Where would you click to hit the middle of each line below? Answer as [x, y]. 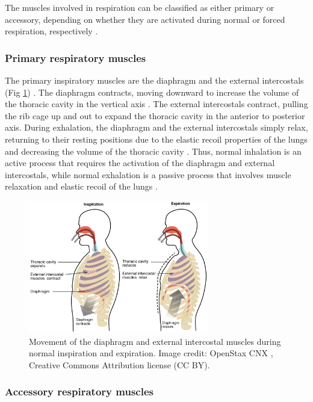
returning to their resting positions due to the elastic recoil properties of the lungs [156, 139]
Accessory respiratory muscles [79, 391]
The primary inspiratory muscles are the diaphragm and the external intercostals [154, 80]
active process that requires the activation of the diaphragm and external [140, 163]
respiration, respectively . [51, 31]
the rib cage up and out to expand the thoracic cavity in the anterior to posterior [155, 115]
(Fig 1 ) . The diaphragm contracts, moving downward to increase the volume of [152, 92]
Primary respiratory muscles [76, 57]
